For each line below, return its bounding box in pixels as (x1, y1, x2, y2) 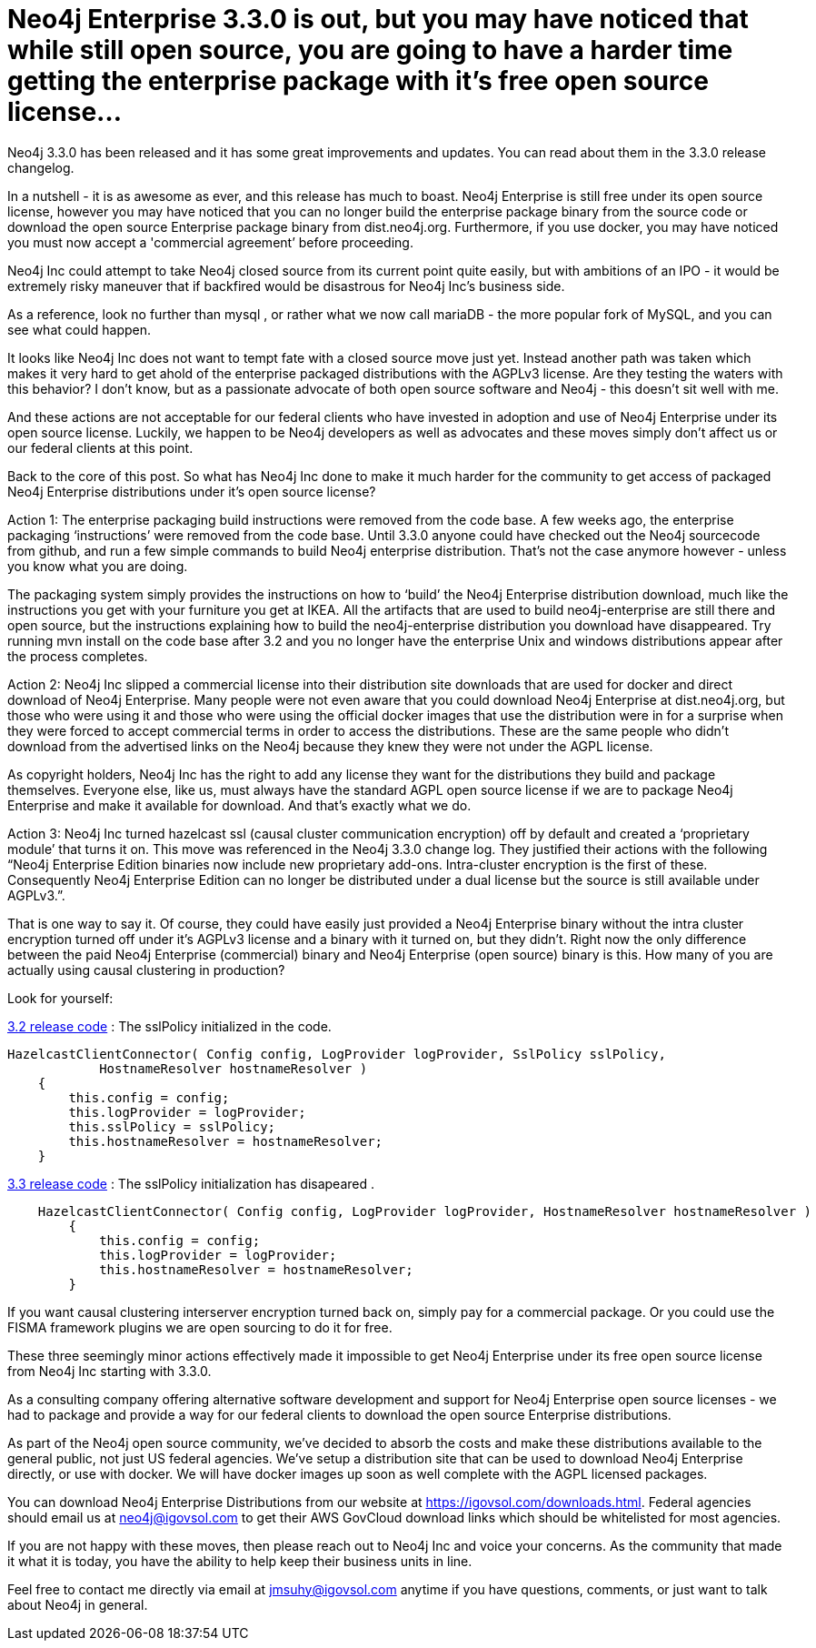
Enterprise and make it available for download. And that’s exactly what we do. (7, 797, 472, 813)
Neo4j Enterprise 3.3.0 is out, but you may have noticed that (7, 4, 749, 35)
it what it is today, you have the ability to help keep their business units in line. (7, 1553, 473, 1569)
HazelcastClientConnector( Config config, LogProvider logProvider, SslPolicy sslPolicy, (7, 1046, 666, 1061)
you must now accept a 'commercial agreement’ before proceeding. (7, 234, 413, 250)
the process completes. (7, 648, 148, 664)
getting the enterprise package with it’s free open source (7, 65, 709, 96)
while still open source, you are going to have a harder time (7, 35, 733, 65)
